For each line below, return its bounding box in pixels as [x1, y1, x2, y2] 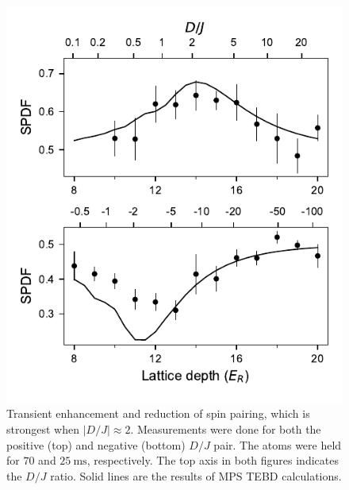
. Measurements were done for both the [130, 421, 321, 437]
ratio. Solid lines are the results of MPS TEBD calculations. [50, 467, 342, 484]
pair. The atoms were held [213, 436, 342, 453]
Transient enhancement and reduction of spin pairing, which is [6, 405, 310, 422]
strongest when [6, 421, 79, 437]
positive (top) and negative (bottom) [6, 436, 186, 453]
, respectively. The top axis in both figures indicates [86, 452, 339, 469]
